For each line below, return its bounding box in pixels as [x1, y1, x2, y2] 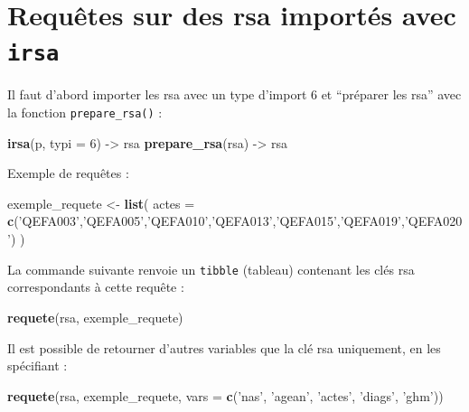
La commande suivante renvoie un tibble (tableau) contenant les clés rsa [7, 259, 415, 278]
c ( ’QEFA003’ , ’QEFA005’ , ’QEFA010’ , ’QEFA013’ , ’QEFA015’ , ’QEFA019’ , [7, 211, 405, 230]
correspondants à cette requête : [7, 277, 184, 296]
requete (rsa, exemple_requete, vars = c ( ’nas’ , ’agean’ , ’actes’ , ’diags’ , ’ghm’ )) [7, 386, 444, 405]
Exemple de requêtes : [7, 164, 129, 183]
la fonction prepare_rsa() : [7, 103, 163, 122]
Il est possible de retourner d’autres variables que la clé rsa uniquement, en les [7, 338, 441, 357]
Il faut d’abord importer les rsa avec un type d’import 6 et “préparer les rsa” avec [7, 85, 462, 104]
